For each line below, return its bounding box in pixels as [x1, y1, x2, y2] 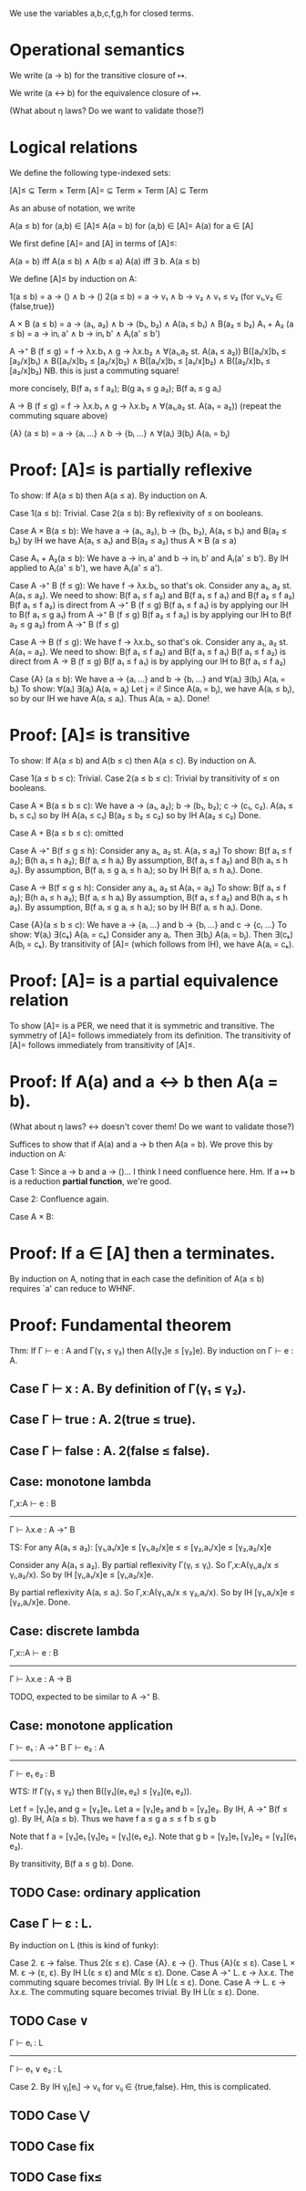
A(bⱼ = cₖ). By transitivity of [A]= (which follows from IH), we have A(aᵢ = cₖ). [9, 939, 294, 950]
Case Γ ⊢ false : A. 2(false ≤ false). [9, 1443, 210, 1459]
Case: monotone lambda [9, 1474, 152, 1490]
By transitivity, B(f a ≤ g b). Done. [9, 1858, 135, 1869]
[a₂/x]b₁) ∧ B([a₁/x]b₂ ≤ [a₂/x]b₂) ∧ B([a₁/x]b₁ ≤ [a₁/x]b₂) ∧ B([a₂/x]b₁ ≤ [9, 355, 271, 366]
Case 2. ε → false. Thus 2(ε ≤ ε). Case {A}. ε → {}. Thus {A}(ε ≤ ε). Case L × [9, 1957, 296, 1968]
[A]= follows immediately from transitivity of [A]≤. [9, 1039, 196, 1050]
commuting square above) [9, 410, 108, 421]
